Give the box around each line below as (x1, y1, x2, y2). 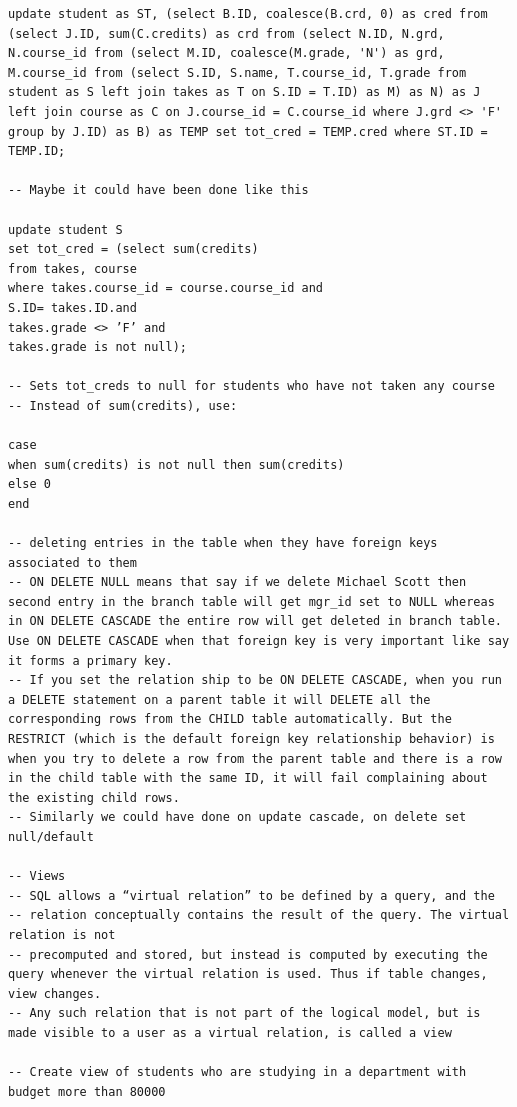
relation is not (8, 927, 116, 942)
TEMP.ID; (8, 144, 66, 159)
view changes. (8, 986, 102, 1001)
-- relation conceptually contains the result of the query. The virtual (8, 908, 510, 923)
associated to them (8, 555, 137, 570)
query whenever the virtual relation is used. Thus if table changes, (8, 967, 488, 982)
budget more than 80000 (8, 1084, 166, 1099)
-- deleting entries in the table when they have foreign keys (8, 536, 438, 551)
